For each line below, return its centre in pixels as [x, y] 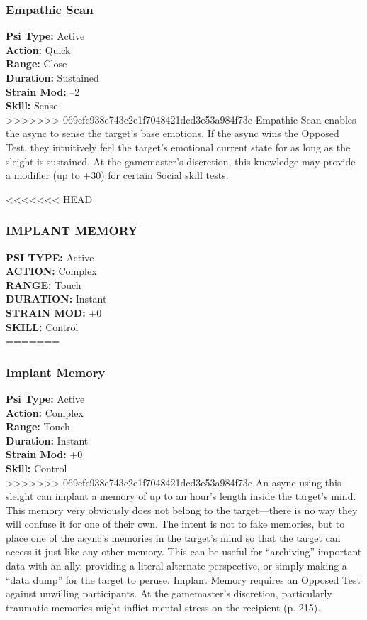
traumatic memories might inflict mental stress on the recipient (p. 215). [163, 607]
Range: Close [36, 64]
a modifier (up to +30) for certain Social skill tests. [117, 175]
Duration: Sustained [52, 77]
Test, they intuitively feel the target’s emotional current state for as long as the [178, 147]
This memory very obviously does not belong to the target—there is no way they [182, 510]
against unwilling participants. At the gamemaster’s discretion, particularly [169, 593]
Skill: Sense [32, 105]
